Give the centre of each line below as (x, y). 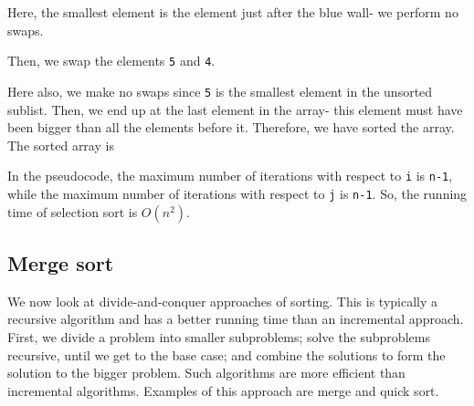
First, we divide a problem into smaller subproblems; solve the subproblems (219, 336)
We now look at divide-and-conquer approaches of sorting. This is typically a (223, 301)
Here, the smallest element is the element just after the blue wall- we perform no (233, 12)
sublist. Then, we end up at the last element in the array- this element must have (235, 109)
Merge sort (61, 262)
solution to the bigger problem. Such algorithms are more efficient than (206, 373)
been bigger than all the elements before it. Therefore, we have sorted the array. (231, 127)
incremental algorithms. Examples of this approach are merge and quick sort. (223, 390)
